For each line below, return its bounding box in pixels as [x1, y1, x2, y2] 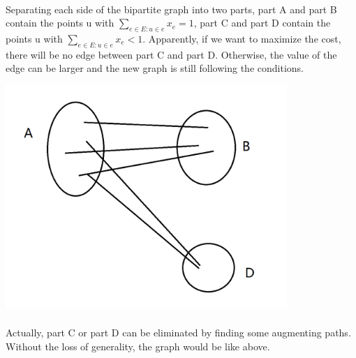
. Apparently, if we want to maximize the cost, [142, 31, 341, 45]
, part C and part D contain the [193, 15, 331, 30]
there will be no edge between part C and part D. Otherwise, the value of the [6, 47, 337, 61]
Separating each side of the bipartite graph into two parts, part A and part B [6, 1, 337, 16]
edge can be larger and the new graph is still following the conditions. [6, 61, 304, 75]
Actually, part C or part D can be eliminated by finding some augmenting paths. [6, 325, 351, 340]
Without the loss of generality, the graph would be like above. [6, 339, 270, 354]
